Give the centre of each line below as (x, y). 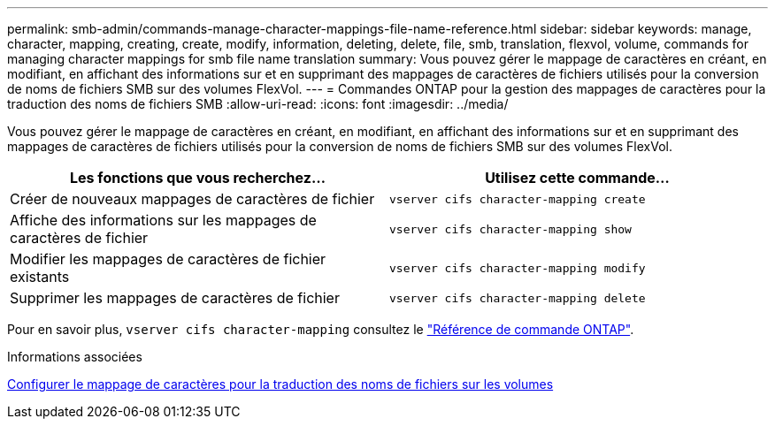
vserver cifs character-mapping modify (518, 268)
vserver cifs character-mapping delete (518, 298)
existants (40, 277)
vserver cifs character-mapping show (510, 229)
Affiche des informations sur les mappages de (163, 220)
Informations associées (75, 357)
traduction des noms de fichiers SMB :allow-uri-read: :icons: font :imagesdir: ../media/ (258, 104)
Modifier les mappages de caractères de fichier (168, 259)
